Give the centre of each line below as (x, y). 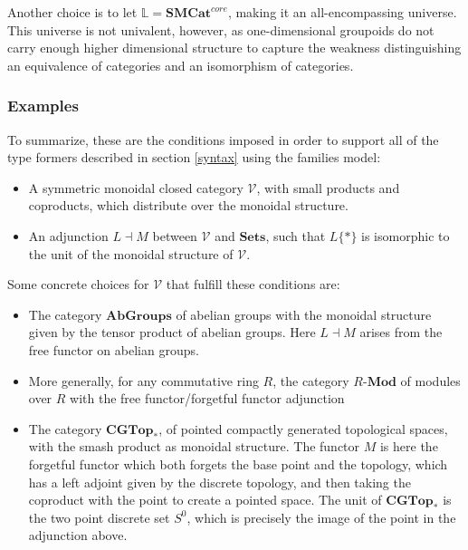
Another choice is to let (72, 12)
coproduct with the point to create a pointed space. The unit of (205, 500)
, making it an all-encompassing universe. (342, 12)
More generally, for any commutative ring (143, 380)
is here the (409, 446)
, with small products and (328, 187)
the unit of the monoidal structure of (131, 253)
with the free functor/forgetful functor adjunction (207, 398)
